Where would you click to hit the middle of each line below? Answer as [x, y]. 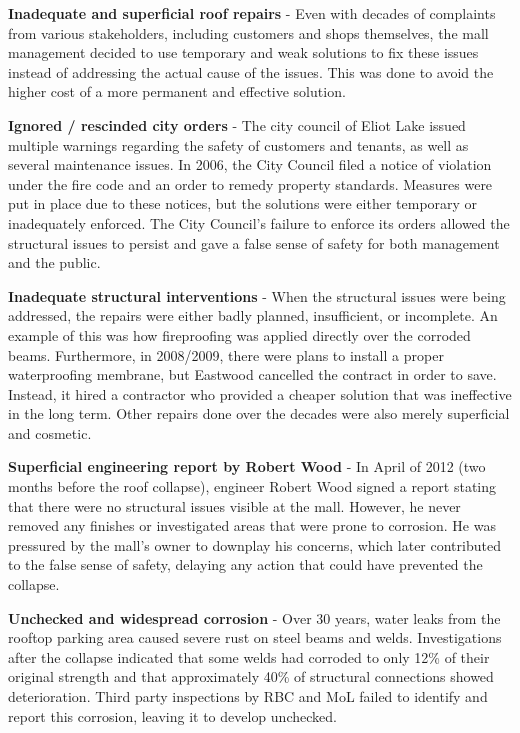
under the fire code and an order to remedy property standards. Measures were [250, 183]
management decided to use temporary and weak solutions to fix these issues [243, 52]
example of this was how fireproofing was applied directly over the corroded [239, 334]
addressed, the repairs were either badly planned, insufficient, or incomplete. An [253, 315]
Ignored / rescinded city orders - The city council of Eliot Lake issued [237, 124]
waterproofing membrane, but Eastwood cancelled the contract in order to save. [252, 374]
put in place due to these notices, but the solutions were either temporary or [243, 203]
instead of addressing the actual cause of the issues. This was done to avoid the [251, 71]
